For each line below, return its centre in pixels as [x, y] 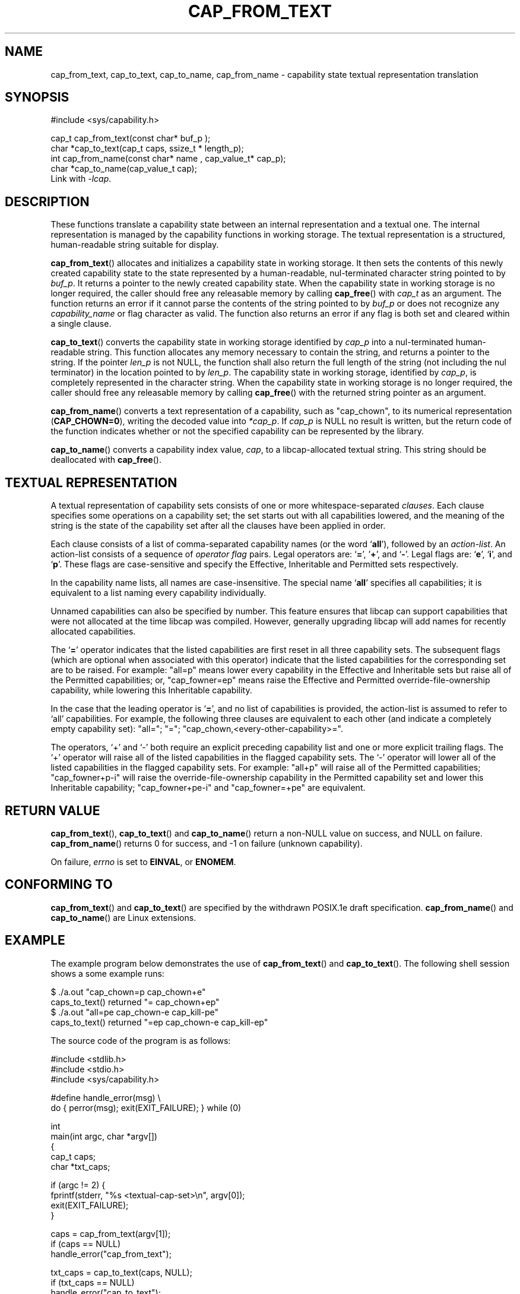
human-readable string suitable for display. [135, 245]
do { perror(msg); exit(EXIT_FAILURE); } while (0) [146, 1107]
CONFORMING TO [59, 885]
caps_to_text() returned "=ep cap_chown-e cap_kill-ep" [159, 1022]
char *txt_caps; [80, 1166]
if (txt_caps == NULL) [93, 1282]
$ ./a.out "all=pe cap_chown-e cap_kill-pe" [134, 1012]
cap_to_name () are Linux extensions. [123, 917]
